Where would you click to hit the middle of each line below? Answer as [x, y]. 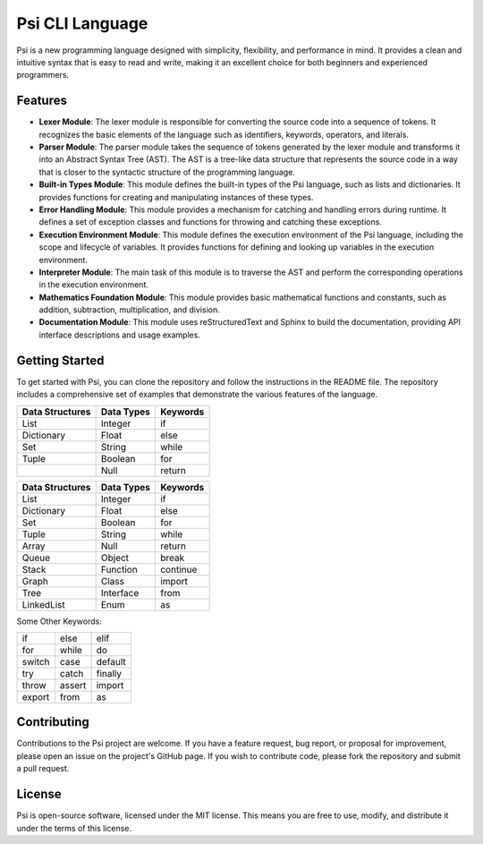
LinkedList [44, 604]
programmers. [43, 75]
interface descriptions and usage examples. [120, 335]
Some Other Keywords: [59, 621]
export [36, 696]
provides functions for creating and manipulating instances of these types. [176, 197]
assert [73, 685]
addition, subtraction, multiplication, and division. [129, 310]
